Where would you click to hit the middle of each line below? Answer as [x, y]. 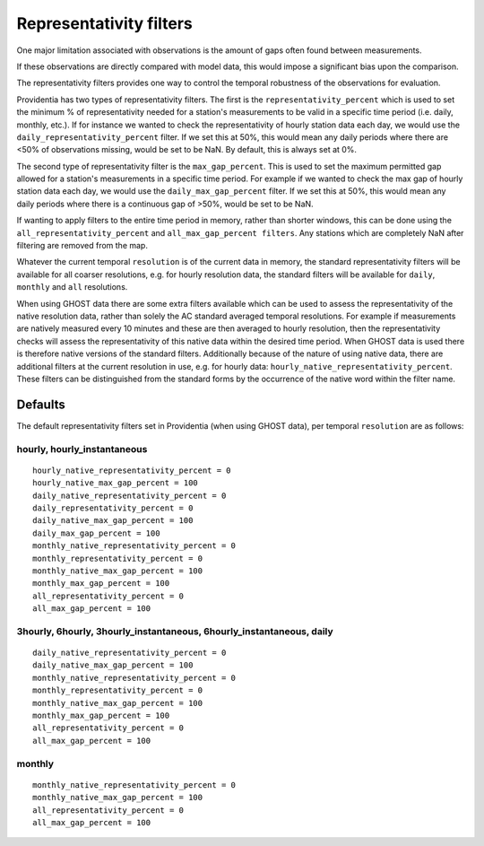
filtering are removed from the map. [82, 246]
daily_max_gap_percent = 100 [96, 533]
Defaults [41, 404]
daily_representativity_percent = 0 [113, 508]
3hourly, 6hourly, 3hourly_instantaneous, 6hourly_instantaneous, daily [175, 631]
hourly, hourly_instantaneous [82, 449]
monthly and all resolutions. [72, 287]
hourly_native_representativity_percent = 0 [132, 470]
